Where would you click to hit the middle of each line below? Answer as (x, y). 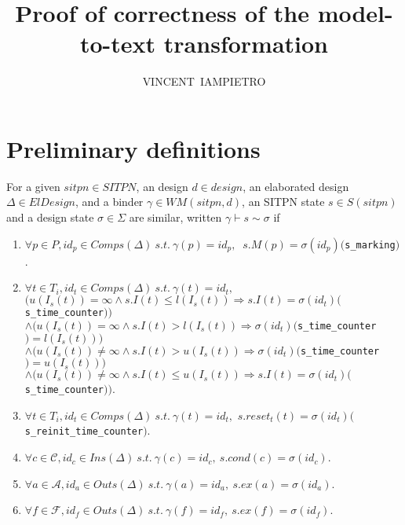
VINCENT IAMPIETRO (204, 81)
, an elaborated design (296, 186)
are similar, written (175, 217)
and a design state (50, 217)
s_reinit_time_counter (84, 432)
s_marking (370, 245)
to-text (118, 44)
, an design (162, 186)
